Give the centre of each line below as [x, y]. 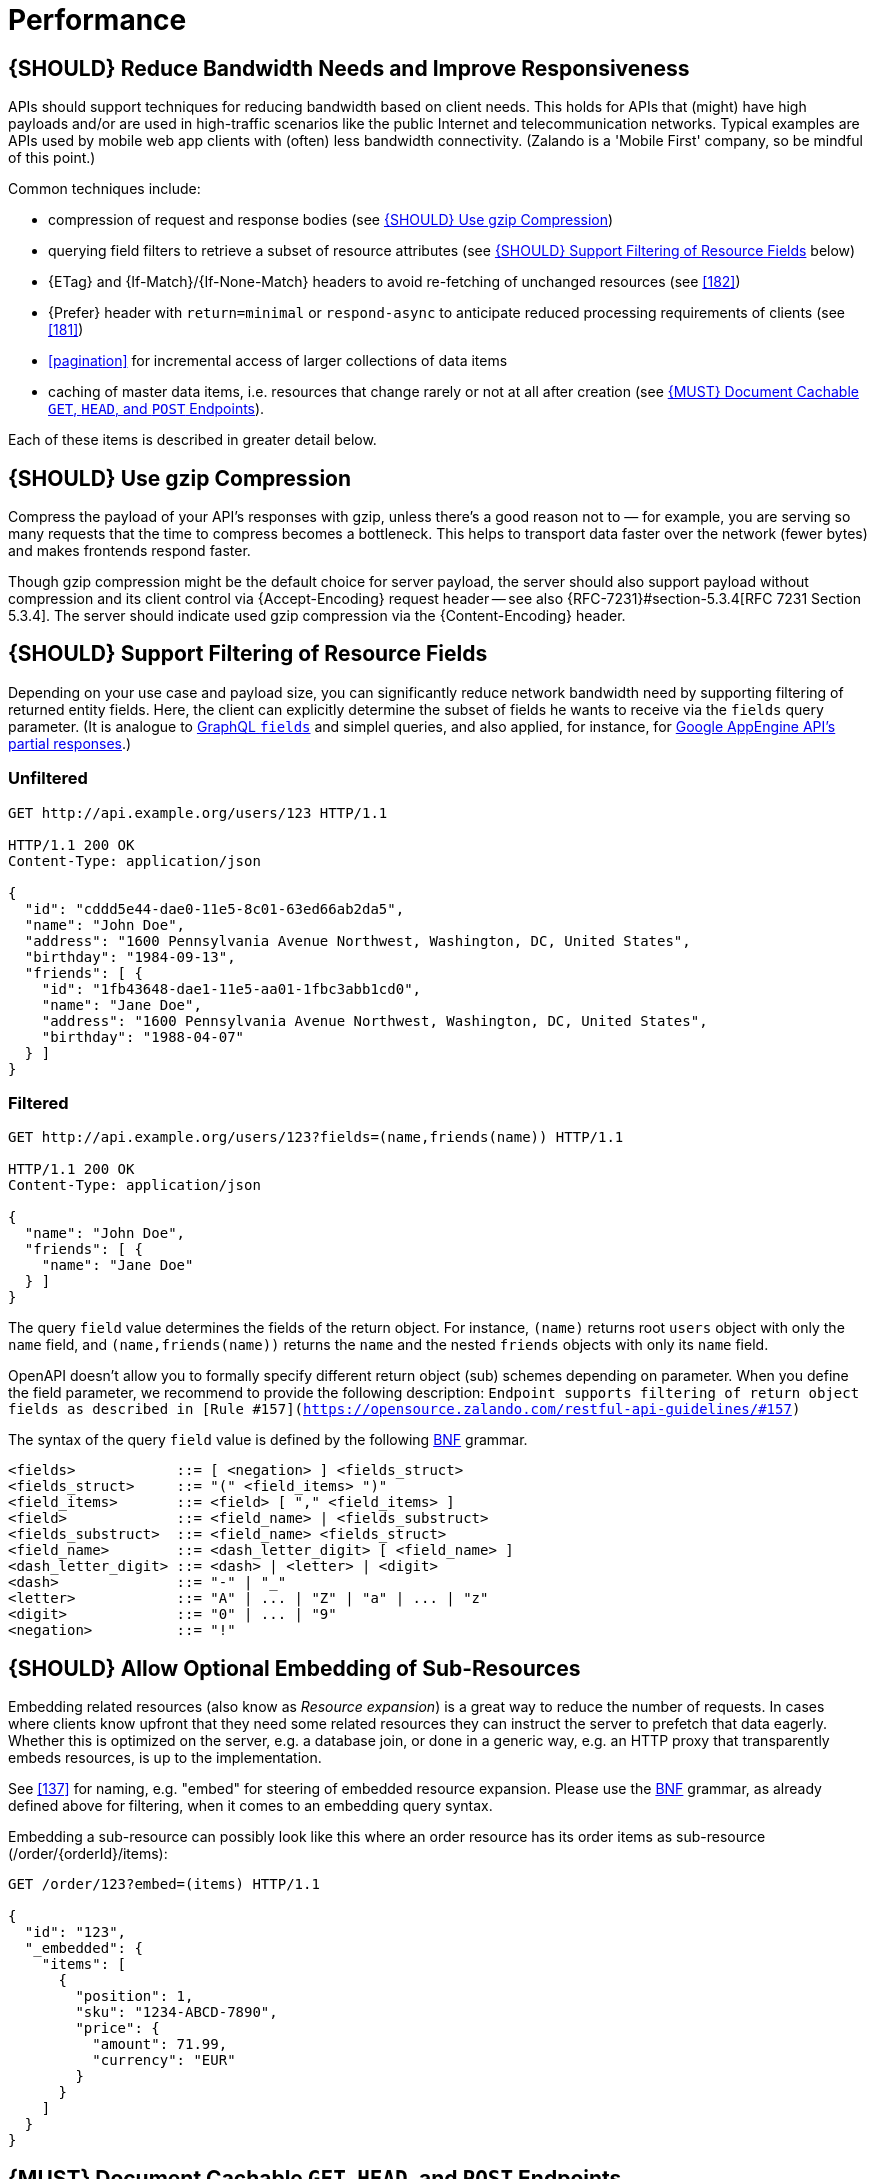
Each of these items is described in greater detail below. [192, 440]
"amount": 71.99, [160, 2044]
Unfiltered [48, 778]
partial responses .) [70, 743]
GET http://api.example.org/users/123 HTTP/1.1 [198, 812]
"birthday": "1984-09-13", [130, 956]
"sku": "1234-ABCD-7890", [176, 2012]
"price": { [117, 2028]
